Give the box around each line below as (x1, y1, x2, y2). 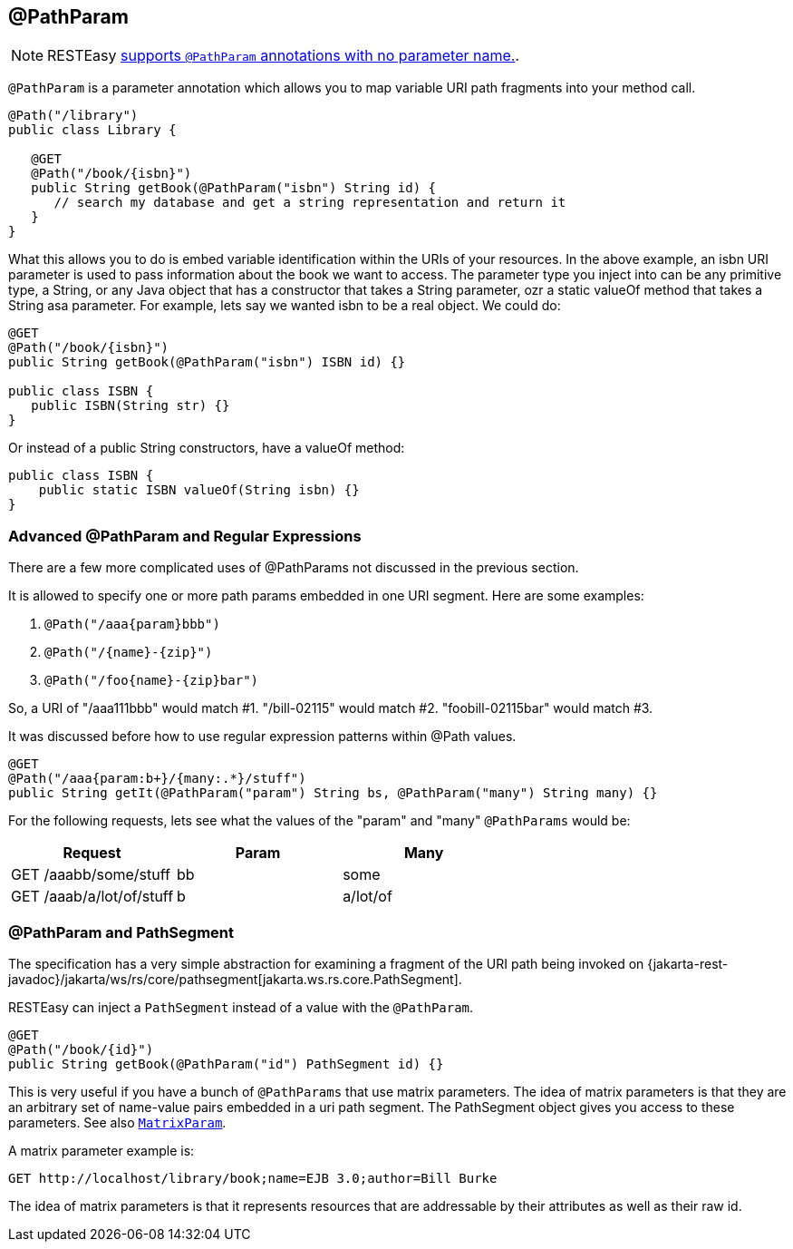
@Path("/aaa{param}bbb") (44, 617, 220, 632)
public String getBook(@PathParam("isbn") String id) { (31, 181, 437, 196)
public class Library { (8, 122, 177, 138)
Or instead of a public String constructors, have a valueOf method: (8, 440, 405, 456)
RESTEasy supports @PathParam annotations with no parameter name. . (47, 46, 520, 65)
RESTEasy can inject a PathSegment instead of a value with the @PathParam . (8, 999, 474, 1015)
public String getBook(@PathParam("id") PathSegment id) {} (8, 1056, 444, 1071)
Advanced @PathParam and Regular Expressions (8, 526, 362, 545)
